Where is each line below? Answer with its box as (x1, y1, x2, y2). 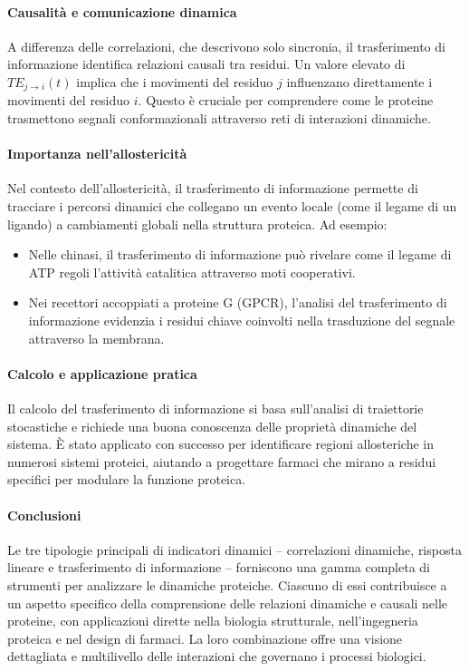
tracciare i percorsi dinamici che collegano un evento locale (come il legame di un (7, 197, 457, 216)
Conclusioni (7, 505, 81, 524)
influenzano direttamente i (286, 72, 433, 91)
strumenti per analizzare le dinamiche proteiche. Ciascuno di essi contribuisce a (7, 575, 447, 594)
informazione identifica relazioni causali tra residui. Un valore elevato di (7, 54, 406, 73)
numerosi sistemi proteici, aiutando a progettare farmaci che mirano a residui (7, 452, 436, 471)
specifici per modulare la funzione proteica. (7, 470, 246, 489)
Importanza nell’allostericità (7, 144, 187, 163)
